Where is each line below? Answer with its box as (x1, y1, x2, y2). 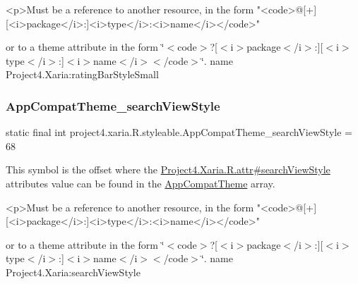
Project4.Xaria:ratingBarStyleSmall (6, 67, 159, 82)
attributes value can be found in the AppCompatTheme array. (6, 175, 275, 190)
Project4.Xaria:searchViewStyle (6, 264, 141, 279)
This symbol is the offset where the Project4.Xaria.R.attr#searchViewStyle (6, 162, 330, 177)
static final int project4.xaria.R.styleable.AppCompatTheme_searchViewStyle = (6, 125, 352, 140)
